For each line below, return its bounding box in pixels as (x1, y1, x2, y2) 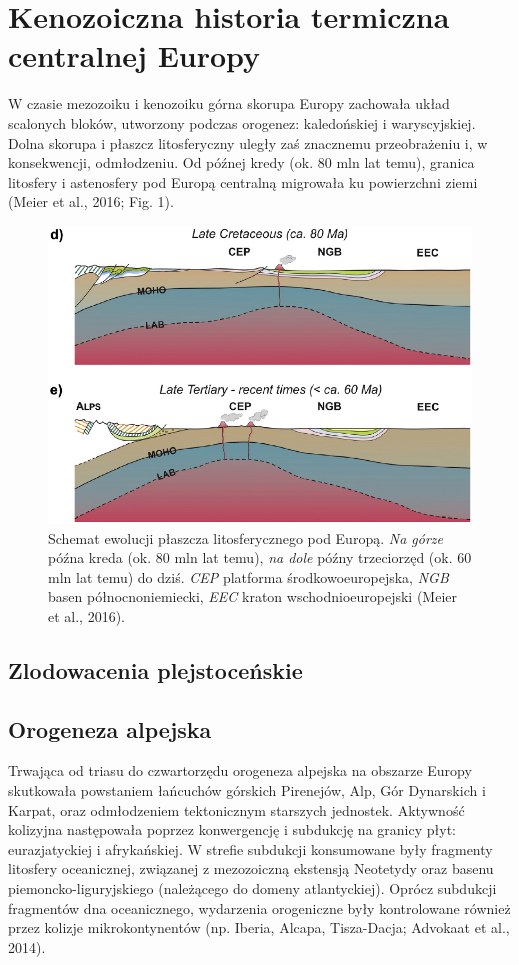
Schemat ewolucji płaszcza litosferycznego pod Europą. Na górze (48, 527, 443, 548)
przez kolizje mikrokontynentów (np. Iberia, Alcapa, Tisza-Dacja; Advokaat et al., (8, 917, 510, 938)
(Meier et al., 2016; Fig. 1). (8, 191, 174, 212)
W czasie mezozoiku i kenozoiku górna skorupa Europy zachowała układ (8, 93, 450, 114)
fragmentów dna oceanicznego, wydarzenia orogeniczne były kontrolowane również (8, 897, 511, 918)
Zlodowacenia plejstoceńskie (8, 654, 303, 685)
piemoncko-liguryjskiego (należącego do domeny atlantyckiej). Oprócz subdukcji (8, 878, 497, 899)
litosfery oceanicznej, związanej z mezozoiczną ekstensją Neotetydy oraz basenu (8, 858, 494, 879)
